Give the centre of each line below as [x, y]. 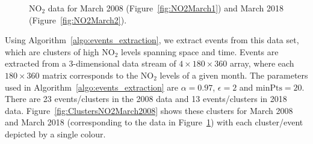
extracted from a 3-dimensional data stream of [91, 63]
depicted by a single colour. [55, 133]
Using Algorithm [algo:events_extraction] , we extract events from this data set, [152, 40]
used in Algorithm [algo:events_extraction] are [92, 87]
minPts [269, 88]
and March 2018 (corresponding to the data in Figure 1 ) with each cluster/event [154, 122]
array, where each [262, 63]
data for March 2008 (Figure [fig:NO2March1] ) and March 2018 [166, 8]
